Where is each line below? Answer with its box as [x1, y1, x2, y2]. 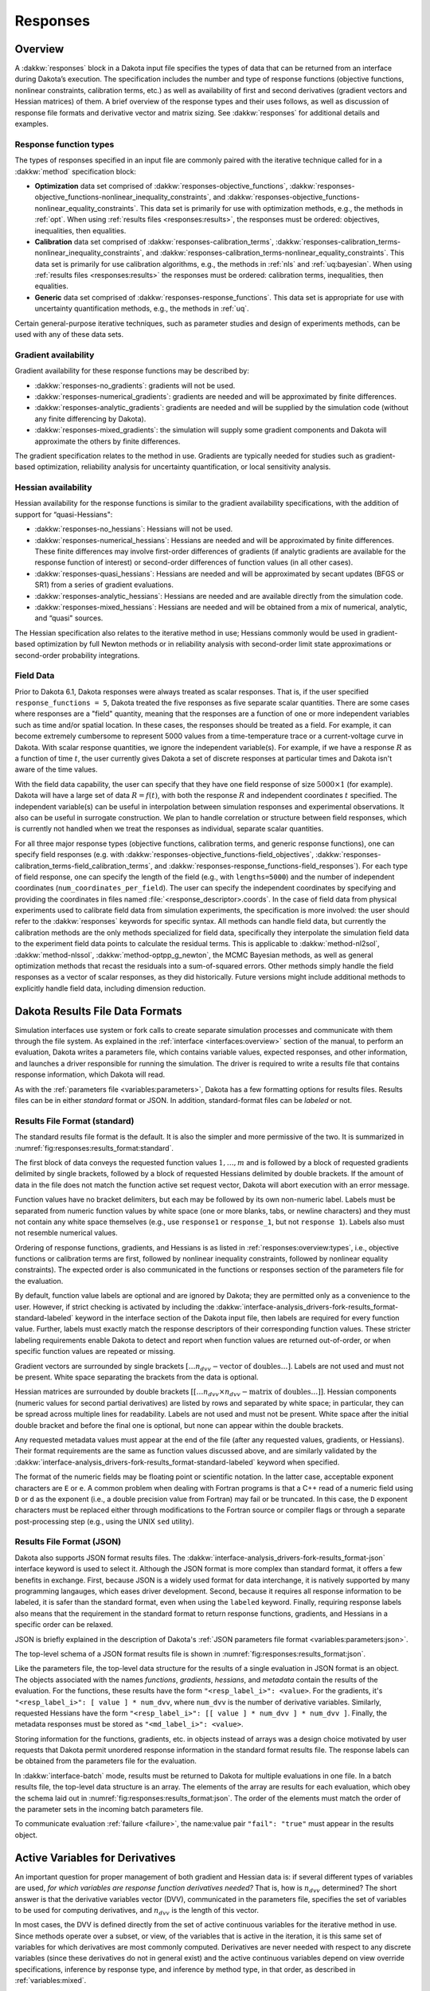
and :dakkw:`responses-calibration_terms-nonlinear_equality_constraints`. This [146, 248, 405, 258]
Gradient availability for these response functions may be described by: [14, 366, 250, 376]
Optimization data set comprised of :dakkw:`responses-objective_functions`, [34, 181, 288, 190]
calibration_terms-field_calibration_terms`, [14, 861, 153, 870]
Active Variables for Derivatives [14, 1851, 176, 1864]
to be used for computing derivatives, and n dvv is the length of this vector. [14, 1905, 259, 1917]
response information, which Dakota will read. [14, 1070, 166, 1079]
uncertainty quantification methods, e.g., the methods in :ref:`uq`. [34, 303, 250, 314]
